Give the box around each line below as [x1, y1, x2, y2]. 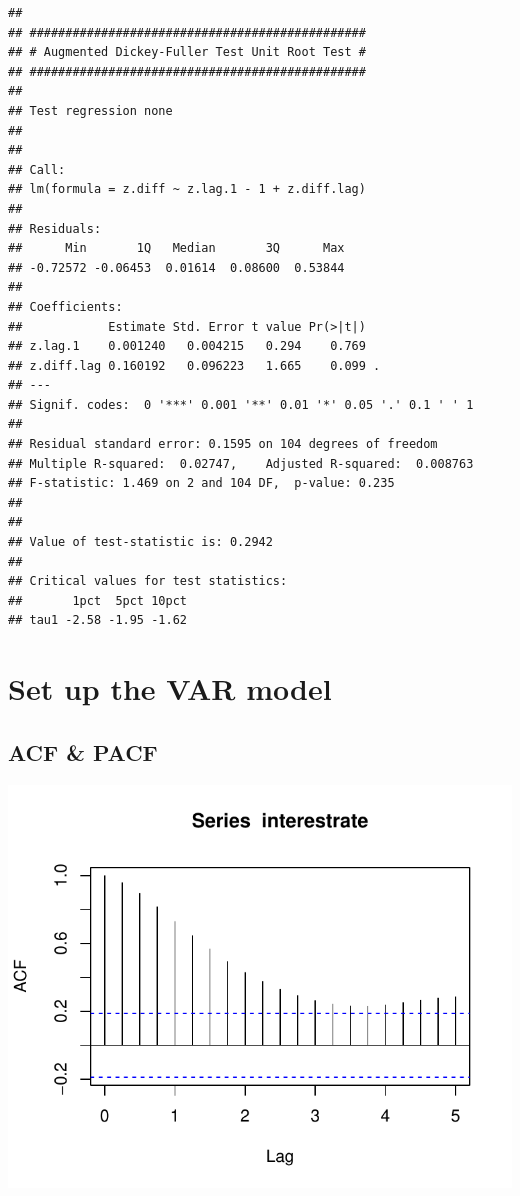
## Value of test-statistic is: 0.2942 [8, 535, 273, 550]
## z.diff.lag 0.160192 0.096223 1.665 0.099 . [8, 358, 381, 373]
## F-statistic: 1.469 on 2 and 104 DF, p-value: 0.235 [8, 476, 395, 491]
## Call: [8, 162, 66, 177]
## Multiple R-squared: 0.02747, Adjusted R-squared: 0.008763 [8, 456, 474, 471]
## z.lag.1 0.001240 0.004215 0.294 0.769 [8, 339, 366, 354]
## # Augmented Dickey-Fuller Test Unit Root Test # [8, 45, 366, 60]
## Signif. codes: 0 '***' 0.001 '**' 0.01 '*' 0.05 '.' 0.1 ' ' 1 [8, 397, 474, 412]
